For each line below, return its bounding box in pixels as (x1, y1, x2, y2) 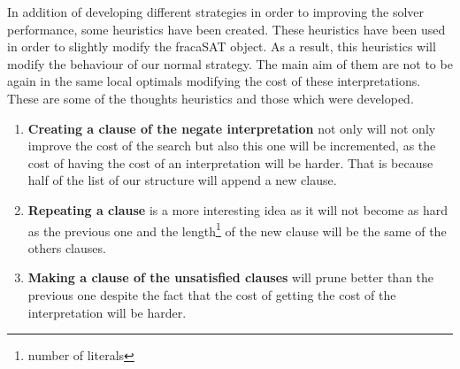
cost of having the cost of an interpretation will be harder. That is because (27, 153, 433, 172)
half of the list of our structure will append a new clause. (27, 171, 337, 189)
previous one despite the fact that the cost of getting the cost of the (27, 285, 396, 304)
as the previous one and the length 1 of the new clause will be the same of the (27, 219, 447, 240)
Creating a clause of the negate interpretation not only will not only (27, 119, 436, 137)
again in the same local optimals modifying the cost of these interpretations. (7, 72, 421, 90)
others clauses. (27, 238, 106, 257)
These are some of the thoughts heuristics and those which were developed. (7, 88, 414, 107)
